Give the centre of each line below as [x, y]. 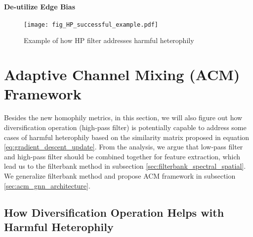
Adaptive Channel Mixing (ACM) [122, 74]
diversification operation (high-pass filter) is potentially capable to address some [125, 127]
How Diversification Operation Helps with [114, 212]
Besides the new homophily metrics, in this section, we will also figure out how [123, 118]
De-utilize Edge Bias [40, 6]
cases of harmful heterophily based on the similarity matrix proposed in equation [127, 137]
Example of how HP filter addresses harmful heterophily [109, 40]
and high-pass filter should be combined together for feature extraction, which [122, 156]
